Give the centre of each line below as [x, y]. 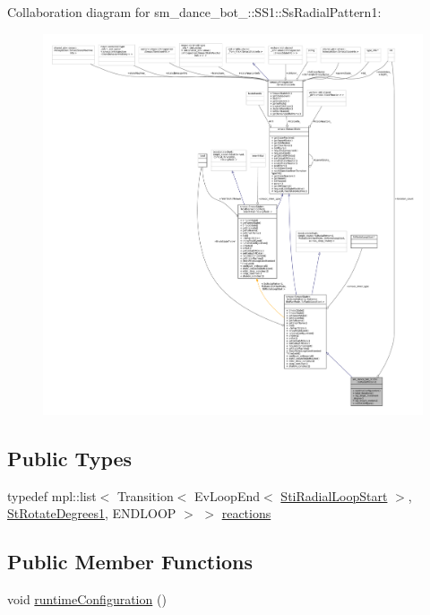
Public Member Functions [130, 562]
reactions [246, 513]
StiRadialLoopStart [334, 495]
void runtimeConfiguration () [87, 599]
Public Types [70, 458]
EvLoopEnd [228, 495]
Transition [145, 495]
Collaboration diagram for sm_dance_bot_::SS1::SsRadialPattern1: [194, 12]
